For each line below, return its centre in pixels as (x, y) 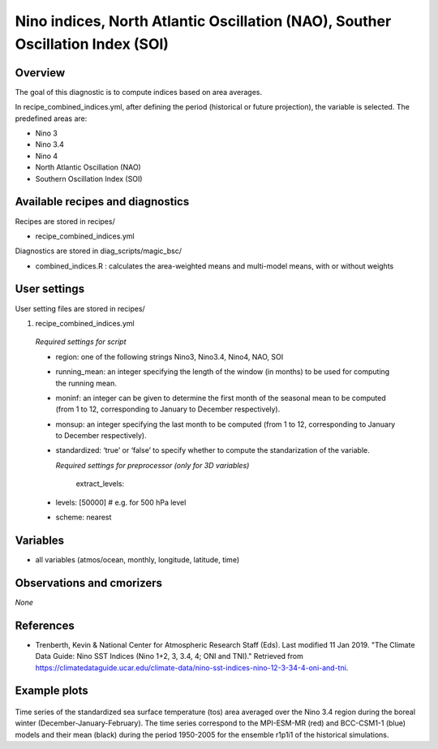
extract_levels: (100, 484)
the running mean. (86, 383)
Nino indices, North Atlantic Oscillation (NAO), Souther (203, 21)
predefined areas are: (51, 118)
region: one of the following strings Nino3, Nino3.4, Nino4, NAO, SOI (170, 356)
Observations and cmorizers (88, 583)
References (45, 625)
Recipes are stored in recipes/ (65, 221)
